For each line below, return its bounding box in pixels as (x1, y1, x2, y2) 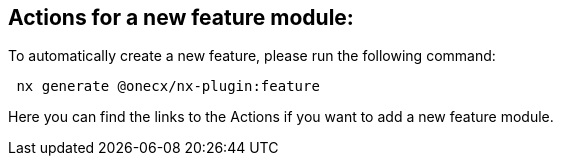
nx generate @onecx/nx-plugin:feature (16, 78, 320, 95)
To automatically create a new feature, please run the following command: (8, 47, 496, 65)
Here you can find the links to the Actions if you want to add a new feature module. (8, 108, 554, 126)
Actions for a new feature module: (8, 5, 354, 30)
